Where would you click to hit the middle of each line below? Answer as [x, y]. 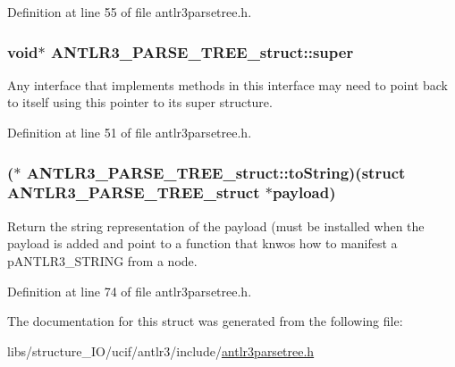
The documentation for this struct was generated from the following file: [205, 321]
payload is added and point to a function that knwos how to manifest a [202, 243]
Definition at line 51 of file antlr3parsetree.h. [130, 132]
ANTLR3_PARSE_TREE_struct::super [202, 51]
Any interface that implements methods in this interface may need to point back [228, 84]
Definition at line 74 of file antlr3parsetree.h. [130, 291]
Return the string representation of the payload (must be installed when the [216, 225]
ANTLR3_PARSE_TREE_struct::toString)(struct [216, 172]
